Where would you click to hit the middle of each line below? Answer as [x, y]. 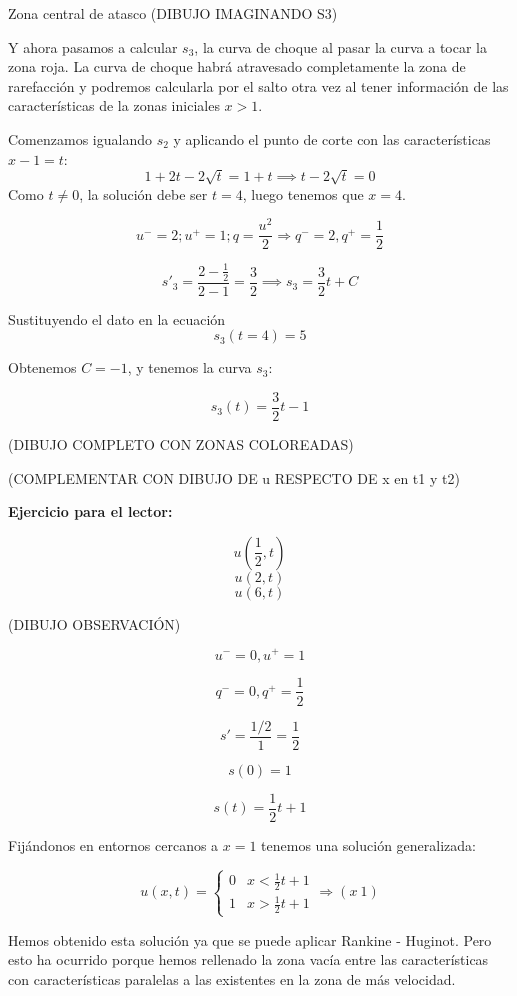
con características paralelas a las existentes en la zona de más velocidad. [232, 978]
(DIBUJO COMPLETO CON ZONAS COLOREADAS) [181, 444]
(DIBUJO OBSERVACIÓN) [94, 623]
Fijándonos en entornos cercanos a [113, 844]
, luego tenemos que [303, 193]
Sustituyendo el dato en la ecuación [117, 318]
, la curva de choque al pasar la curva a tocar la [340, 46]
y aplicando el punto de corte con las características [332, 138]
